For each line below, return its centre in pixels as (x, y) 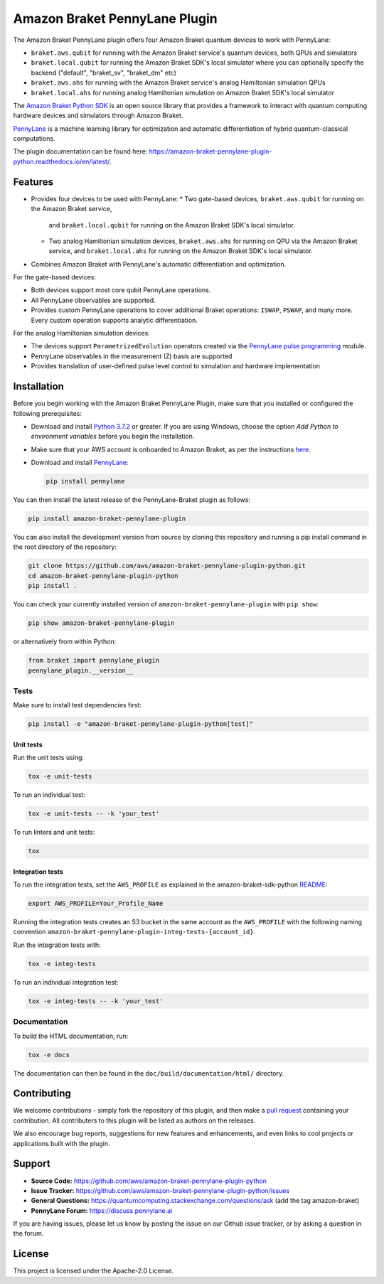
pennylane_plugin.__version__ (81, 670)
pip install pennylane (85, 481)
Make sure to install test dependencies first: (77, 705)
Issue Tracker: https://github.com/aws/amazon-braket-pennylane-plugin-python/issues (160, 1190)
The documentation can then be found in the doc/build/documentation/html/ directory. (149, 1073)
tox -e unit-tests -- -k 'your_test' (94, 814)
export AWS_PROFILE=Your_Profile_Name (96, 904)
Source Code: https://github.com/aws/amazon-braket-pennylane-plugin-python (149, 1181)
